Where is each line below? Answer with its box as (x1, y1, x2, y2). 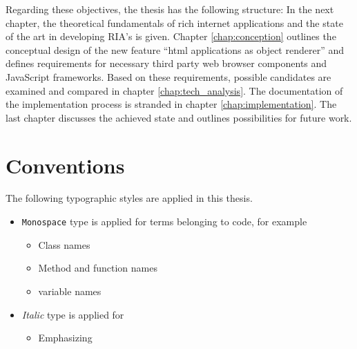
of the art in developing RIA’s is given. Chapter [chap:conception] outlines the (6, 29, 336, 44)
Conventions (6, 151, 125, 179)
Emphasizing (38, 330, 93, 345)
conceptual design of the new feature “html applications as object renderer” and (6, 42, 344, 57)
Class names (38, 237, 90, 252)
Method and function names (38, 261, 157, 275)
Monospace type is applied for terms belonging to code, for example (21, 214, 307, 229)
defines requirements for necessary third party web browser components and (6, 56, 327, 70)
